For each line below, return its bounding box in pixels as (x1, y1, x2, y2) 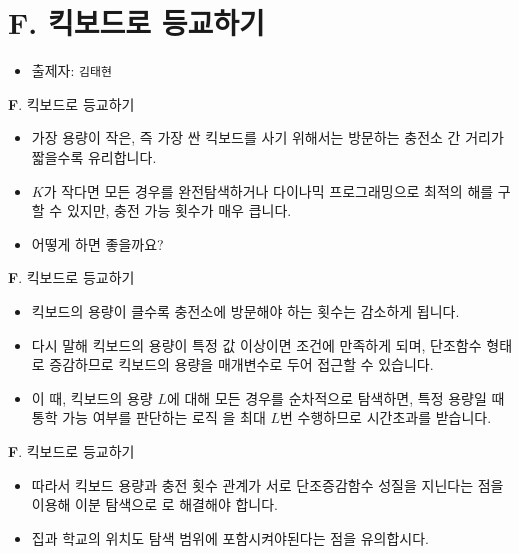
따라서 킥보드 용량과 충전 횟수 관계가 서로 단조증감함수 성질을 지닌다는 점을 (31, 474, 504, 495)
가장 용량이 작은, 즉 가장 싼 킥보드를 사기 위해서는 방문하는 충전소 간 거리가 (31, 127, 504, 148)
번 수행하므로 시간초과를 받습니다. (280, 407, 492, 428)
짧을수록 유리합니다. (31, 146, 157, 167)
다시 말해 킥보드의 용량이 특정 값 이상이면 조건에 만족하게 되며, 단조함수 (31, 334, 482, 355)
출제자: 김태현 (31, 60, 112, 81)
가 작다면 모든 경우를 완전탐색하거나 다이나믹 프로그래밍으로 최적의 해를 (43, 180, 494, 201)
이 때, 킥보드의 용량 (31, 387, 153, 408)
